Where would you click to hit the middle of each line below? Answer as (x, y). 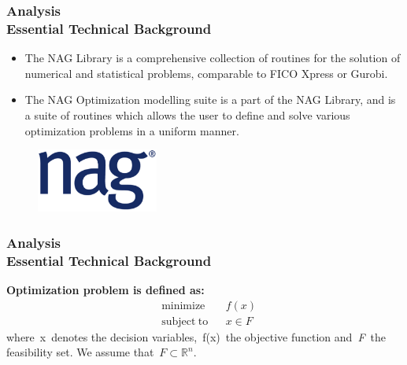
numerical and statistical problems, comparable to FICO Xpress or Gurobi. (206, 73)
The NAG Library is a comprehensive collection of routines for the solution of (213, 58)
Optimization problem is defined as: (105, 289)
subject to (185, 321)
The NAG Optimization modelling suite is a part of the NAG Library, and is (210, 100)
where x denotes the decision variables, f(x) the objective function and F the (196, 336)
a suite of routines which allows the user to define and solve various (187, 114)
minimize (183, 306)
